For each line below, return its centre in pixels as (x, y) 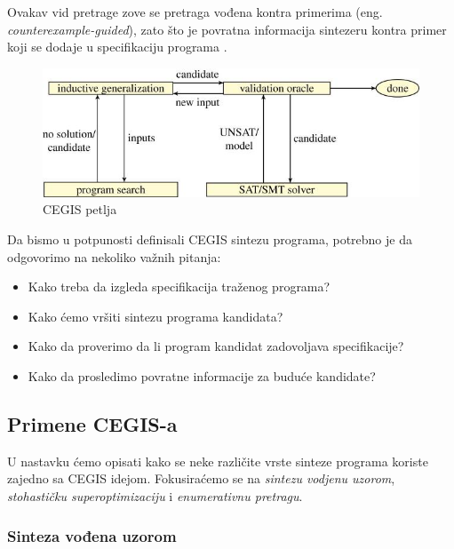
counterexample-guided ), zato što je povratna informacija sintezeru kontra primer (227, 29)
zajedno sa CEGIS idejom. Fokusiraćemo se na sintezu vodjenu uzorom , (201, 478)
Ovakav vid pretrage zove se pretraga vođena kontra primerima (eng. (195, 12)
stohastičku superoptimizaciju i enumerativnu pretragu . (155, 496)
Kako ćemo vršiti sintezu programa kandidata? (155, 316)
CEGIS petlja (80, 209)
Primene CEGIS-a (92, 424)
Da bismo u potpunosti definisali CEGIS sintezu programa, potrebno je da (210, 239)
